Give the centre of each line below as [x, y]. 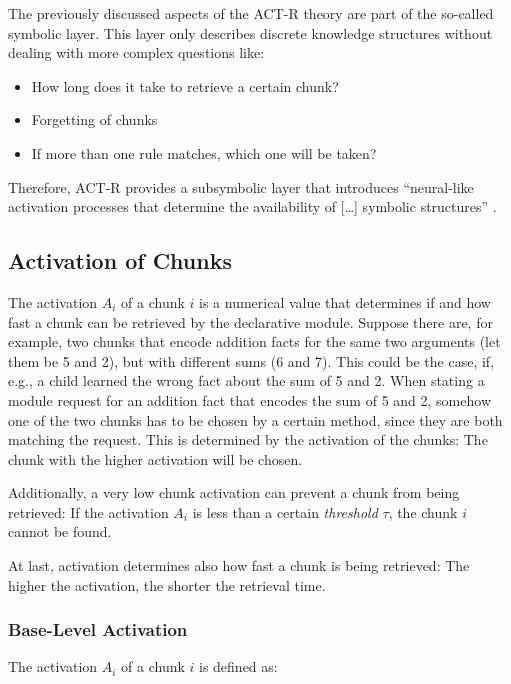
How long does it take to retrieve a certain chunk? [185, 85]
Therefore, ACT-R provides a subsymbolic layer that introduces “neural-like [241, 186]
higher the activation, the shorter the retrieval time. [167, 584]
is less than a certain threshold [285, 511]
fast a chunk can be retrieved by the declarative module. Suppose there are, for [250, 321]
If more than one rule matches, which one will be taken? [204, 152]
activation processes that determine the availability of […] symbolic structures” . [252, 206]
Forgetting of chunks [94, 119]
